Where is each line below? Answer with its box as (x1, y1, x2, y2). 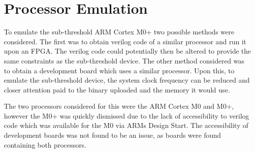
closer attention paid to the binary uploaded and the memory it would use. (4, 84, 230, 94)
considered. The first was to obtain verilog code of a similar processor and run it (4, 36, 247, 46)
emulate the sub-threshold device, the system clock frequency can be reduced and (4, 75, 250, 85)
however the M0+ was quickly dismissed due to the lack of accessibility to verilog (4, 110, 249, 121)
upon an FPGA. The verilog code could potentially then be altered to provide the (4, 46, 251, 56)
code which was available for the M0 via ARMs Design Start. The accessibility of (4, 120, 249, 130)
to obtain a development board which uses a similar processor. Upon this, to (4, 65, 235, 75)
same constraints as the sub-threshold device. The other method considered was (4, 55, 245, 65)
